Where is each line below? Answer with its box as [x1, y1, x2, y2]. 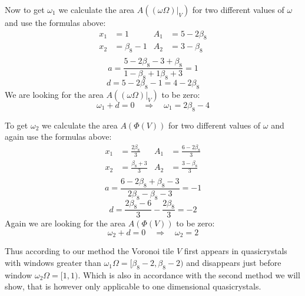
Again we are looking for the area [5, 217, 126, 229]
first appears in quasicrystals [184, 245, 287, 257]
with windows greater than [5, 256, 101, 269]
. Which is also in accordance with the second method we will [78, 268, 300, 281]
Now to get [5, 4, 45, 15]
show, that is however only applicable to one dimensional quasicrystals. [5, 280, 261, 292]
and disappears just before [186, 256, 281, 269]
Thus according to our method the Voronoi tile [5, 245, 174, 257]
